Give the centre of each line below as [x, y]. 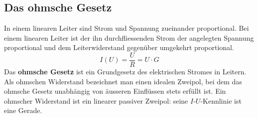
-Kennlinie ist [221, 100]
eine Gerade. [23, 110]
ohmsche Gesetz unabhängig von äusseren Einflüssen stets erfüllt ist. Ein [115, 91]
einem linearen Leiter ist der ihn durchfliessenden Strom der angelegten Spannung [129, 37]
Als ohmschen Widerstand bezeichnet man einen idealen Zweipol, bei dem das [123, 81]
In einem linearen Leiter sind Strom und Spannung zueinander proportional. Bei [127, 28]
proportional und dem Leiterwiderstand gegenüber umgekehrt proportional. [119, 47]
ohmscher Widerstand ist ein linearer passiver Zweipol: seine [96, 100]
